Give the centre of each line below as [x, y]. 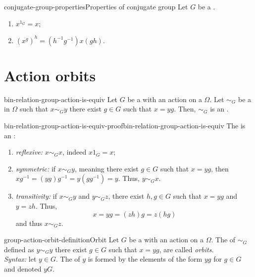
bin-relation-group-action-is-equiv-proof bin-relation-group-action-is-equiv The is [125, 125]
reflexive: [29, 152]
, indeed [75, 152]
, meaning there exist [106, 168]
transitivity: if [36, 196]
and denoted [23, 268]
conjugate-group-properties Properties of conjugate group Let [96, 6]
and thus [29, 223]
